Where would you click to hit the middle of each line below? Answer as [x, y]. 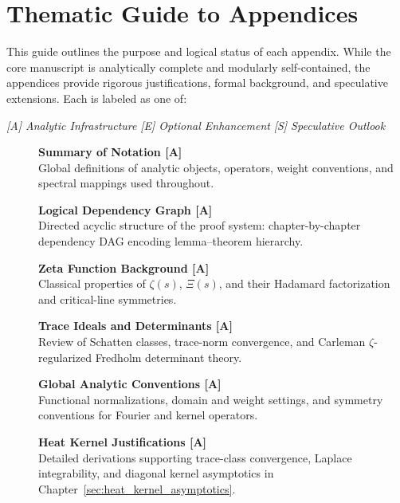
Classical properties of [92, 283]
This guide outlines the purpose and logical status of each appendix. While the [199, 51]
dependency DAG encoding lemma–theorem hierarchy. [171, 241]
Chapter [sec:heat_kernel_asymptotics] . [137, 488]
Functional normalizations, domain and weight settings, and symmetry [211, 399]
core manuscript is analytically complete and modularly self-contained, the [188, 67]
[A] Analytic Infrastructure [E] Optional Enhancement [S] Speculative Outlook [196, 125]
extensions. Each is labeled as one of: [97, 98]
